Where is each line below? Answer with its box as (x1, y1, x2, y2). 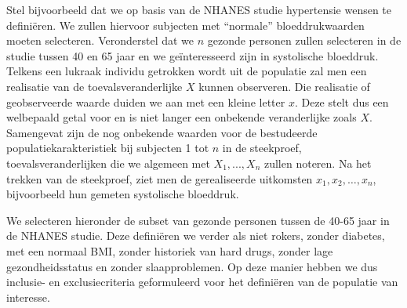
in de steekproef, (222, 140, 302, 156)
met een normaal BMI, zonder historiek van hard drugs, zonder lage (6, 242, 333, 259)
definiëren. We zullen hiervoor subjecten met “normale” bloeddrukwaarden (6, 16, 365, 33)
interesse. (6, 288, 50, 305)
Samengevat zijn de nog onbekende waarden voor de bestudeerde (6, 124, 318, 140)
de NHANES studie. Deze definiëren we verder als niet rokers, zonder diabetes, (6, 227, 385, 244)
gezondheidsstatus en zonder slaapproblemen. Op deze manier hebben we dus (6, 258, 378, 274)
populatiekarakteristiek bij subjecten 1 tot (6, 140, 209, 156)
